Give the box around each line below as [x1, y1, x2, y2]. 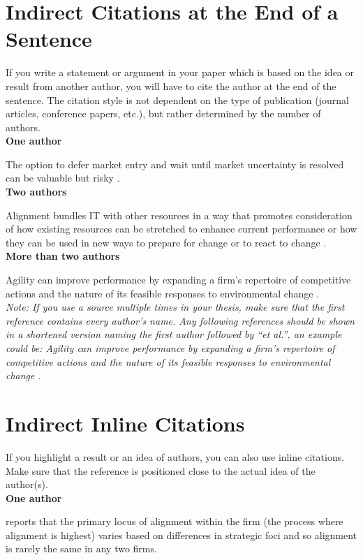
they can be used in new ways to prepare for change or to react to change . [6, 235, 327, 249]
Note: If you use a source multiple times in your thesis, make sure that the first [6, 300, 345, 314]
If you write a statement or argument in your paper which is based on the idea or [6, 65, 354, 80]
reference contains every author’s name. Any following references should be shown [6, 313, 355, 327]
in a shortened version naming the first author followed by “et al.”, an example [6, 327, 342, 341]
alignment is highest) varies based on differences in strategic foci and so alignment [6, 527, 357, 542]
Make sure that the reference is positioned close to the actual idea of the [6, 463, 316, 478]
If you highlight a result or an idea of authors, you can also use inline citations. [6, 449, 345, 464]
